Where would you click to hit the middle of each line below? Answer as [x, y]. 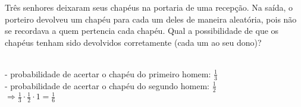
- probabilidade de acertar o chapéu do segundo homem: [107, 85]
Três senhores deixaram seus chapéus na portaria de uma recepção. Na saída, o [149, 7]
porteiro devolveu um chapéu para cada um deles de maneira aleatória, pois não [151, 19]
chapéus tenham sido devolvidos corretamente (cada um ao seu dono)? [133, 42]
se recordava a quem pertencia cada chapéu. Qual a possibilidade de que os [142, 31]
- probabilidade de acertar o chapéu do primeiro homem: [108, 73]
